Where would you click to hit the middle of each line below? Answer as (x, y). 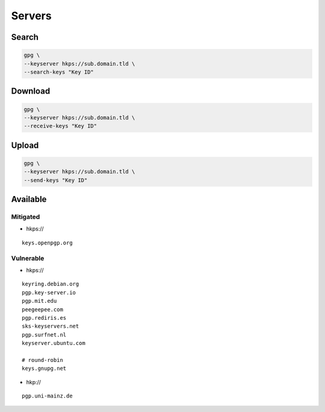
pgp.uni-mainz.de (47, 396)
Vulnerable (28, 258)
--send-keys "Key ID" (56, 180)
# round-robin (42, 360)
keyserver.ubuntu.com (54, 343)
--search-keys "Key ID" (59, 72)
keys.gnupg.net (44, 369)
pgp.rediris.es (44, 318)
